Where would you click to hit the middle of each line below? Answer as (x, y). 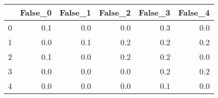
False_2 (115, 12)
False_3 (154, 12)
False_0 (36, 12)
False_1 (75, 12)
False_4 (194, 12)
